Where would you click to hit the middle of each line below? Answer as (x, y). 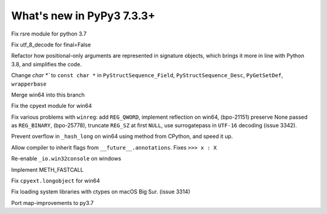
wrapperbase (29, 84)
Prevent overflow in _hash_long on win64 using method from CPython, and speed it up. (122, 136)
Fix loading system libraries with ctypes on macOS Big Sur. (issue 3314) (101, 192)
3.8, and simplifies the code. (46, 64)
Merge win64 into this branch (48, 95)
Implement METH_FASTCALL (48, 169)
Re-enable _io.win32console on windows (66, 159)
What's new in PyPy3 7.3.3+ (83, 16)
